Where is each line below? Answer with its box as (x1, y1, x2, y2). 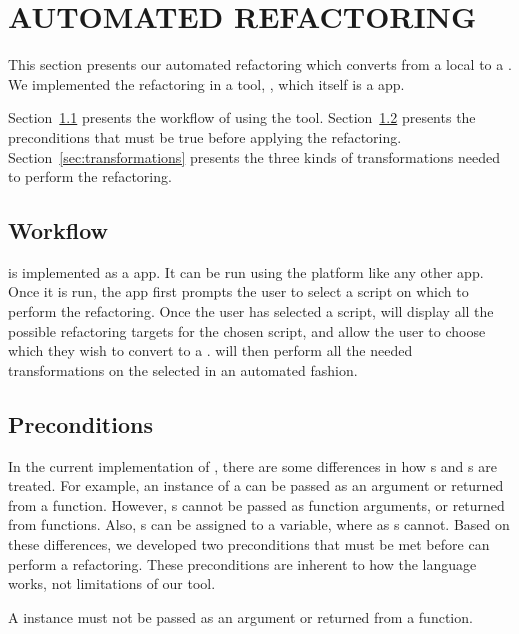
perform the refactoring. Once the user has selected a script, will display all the (8, 301, 494, 322)
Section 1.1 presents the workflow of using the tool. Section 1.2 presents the (8, 107, 476, 128)
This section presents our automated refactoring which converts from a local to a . (8, 54, 512, 75)
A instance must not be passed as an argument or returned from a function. (8, 606, 473, 627)
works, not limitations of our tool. (8, 573, 216, 594)
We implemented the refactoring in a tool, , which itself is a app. (8, 73, 405, 94)
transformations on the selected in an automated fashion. (8, 359, 358, 380)
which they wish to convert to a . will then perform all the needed (8, 340, 413, 361)
